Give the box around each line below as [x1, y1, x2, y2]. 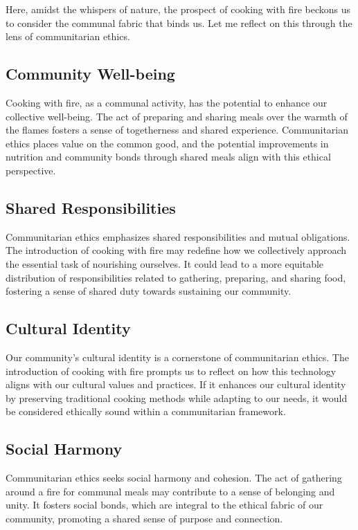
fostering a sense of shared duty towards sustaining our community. [6, 284, 292, 298]
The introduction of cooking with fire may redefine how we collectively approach [6, 243, 347, 257]
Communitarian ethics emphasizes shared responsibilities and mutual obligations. [6, 229, 350, 244]
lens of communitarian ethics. [6, 29, 130, 44]
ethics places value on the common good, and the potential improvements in [6, 136, 329, 150]
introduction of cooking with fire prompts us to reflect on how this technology [6, 363, 337, 378]
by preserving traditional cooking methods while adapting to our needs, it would [6, 390, 348, 405]
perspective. [6, 163, 56, 177]
